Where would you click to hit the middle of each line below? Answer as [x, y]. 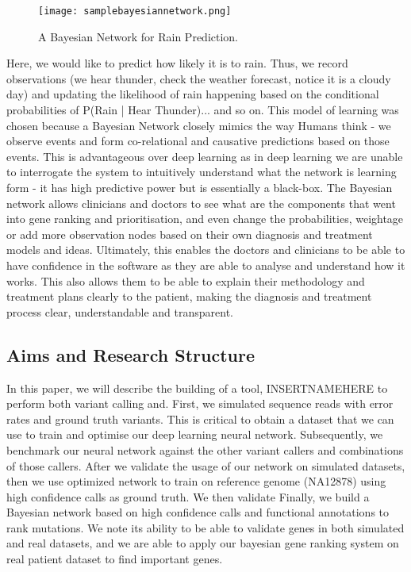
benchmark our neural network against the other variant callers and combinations [205, 449]
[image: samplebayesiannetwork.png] [135, 11]
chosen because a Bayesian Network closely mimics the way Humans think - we [199, 125]
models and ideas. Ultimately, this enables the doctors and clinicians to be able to [206, 250]
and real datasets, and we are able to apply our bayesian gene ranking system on [203, 543]
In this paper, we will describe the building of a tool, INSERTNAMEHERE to [197, 388]
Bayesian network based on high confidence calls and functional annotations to [198, 512]
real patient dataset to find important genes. [115, 559]
